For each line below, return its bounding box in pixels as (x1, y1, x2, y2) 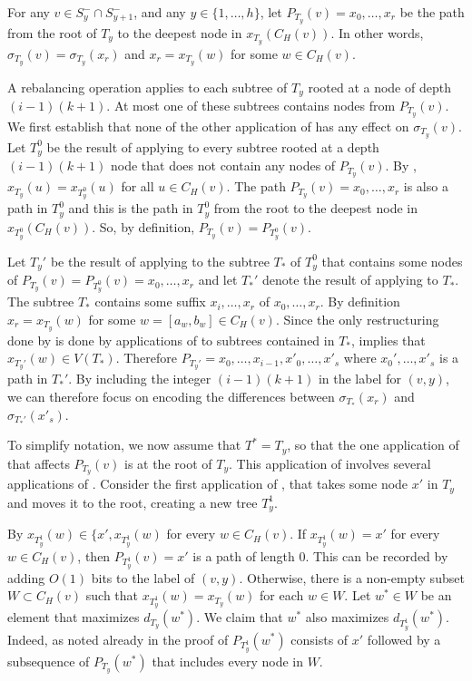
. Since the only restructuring (275, 310, 439, 329)
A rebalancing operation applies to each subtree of (7, 77, 288, 96)
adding (7, 568, 45, 587)
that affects (7, 453, 70, 472)
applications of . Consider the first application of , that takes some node (7, 474, 408, 493)
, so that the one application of (287, 435, 459, 454)
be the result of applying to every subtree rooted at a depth (46, 137, 379, 156)
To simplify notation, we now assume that (7, 435, 241, 454)
